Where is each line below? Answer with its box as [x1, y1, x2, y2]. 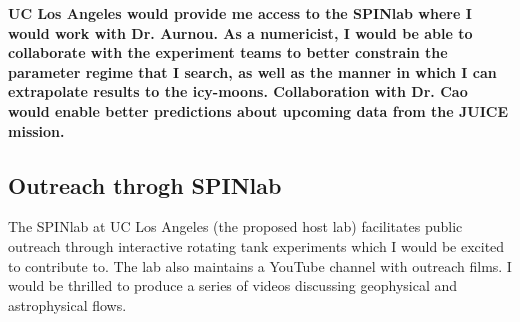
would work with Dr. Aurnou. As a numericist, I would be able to [8, 22, 473, 43]
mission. [8, 120, 65, 141]
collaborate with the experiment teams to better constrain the [8, 42, 448, 63]
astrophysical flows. [8, 294, 127, 315]
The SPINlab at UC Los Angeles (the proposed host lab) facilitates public [8, 216, 463, 237]
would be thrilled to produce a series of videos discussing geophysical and [8, 275, 458, 296]
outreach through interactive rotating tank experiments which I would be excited [8, 235, 505, 256]
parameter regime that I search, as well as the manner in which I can [8, 61, 497, 82]
